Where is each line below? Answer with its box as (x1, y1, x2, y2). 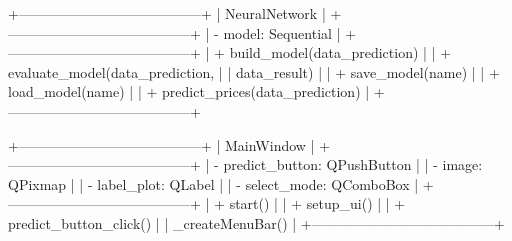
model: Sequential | (223, 22, 341, 43)
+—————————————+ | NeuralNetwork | (8, 3, 326, 23)
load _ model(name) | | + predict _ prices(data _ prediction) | (8, 81, 370, 102)
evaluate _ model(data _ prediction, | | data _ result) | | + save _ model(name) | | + (8, 61, 500, 82)
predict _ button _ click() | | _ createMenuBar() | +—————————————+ (8, 212, 505, 233)
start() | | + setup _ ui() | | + (229, 193, 406, 214)
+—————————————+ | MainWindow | (8, 134, 315, 155)
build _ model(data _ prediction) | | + (229, 42, 452, 63)
